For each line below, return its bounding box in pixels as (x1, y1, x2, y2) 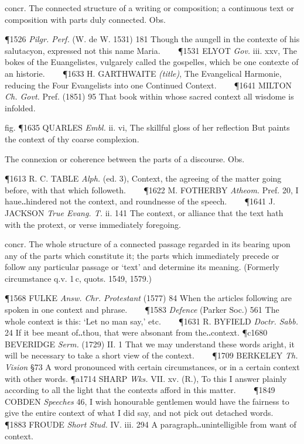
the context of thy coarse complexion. (5, 132, 139, 145)
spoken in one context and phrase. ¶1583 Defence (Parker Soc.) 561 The (5, 303, 279, 316)
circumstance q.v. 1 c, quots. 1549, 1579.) (5, 272, 152, 284)
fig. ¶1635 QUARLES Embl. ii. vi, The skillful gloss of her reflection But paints (5, 121, 290, 134)
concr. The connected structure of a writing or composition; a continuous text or (5, 2, 294, 13)
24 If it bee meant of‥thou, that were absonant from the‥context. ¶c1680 (5, 326, 268, 339)
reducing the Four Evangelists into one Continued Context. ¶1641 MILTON (5, 78, 292, 91)
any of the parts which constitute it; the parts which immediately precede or (5, 249, 279, 261)
